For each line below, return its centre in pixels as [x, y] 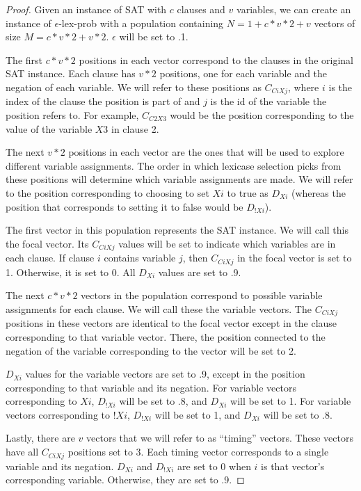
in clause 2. [135, 128]
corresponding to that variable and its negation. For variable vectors [151, 387]
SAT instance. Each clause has [71, 73]
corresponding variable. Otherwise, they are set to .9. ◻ [125, 480]
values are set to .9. [200, 272]
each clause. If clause [50, 258]
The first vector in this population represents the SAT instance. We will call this [177, 230]
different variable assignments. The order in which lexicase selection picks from [174, 165]
